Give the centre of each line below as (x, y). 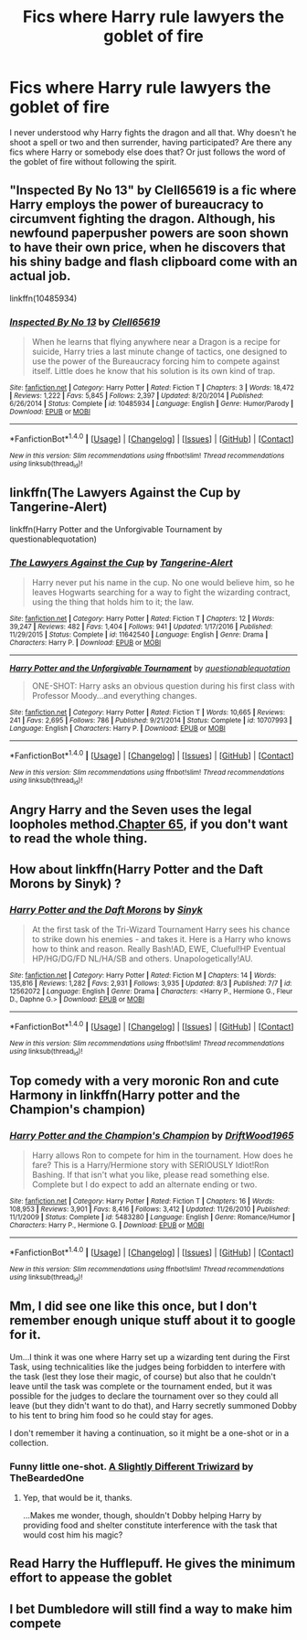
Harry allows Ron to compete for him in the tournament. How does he (163, 1155)
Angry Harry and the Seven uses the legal (131, 810)
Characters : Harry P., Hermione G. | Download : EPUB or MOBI (107, 1225)
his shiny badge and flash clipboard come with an (153, 262)
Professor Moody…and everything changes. (114, 696)
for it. (25, 1335)
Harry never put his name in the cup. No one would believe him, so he (163, 583)
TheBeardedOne (47, 1477)
